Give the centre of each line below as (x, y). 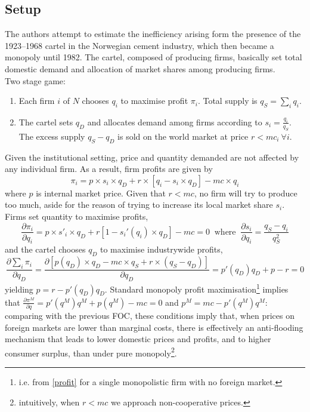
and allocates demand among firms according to (175, 122)
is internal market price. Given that (101, 193)
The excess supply (52, 136)
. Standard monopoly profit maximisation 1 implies (196, 288)
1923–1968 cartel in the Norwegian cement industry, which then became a (139, 45)
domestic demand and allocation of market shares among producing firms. (140, 68)
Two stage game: (35, 80)
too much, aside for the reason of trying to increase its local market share (139, 205)
